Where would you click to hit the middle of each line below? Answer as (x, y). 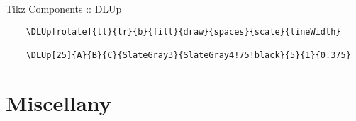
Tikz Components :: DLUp (64, 8)
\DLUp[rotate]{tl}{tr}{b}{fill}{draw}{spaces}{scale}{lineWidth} (183, 31)
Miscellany (59, 102)
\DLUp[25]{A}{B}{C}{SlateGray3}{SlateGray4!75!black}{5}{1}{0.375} (188, 55)
